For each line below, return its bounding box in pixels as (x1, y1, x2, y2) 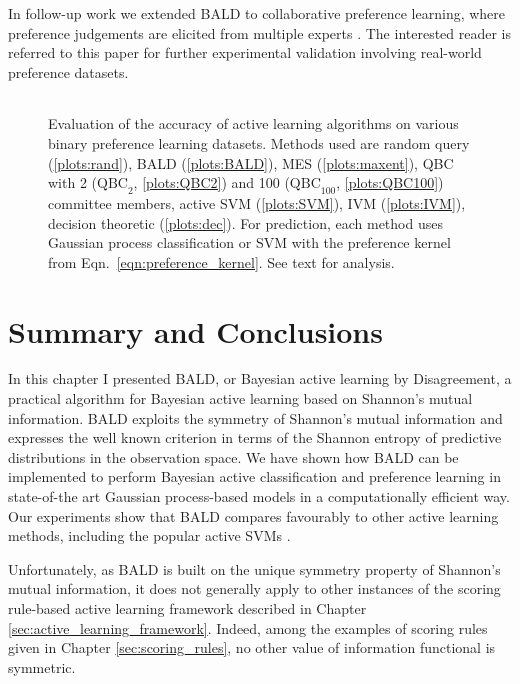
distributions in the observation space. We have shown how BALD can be (8, 446, 459, 467)
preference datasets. (8, 61, 129, 82)
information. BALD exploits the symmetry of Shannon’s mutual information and (8, 407, 503, 428)
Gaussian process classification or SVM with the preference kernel (48, 232, 451, 253)
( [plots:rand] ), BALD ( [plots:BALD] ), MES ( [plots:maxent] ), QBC (48, 152, 454, 173)
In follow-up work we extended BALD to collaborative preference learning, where (8, 3, 506, 23)
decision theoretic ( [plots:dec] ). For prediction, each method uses (48, 212, 443, 233)
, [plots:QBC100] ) (336, 172, 444, 193)
